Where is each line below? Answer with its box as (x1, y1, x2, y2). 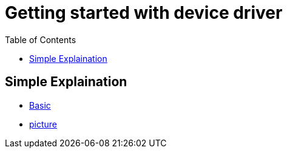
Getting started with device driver (5, 2, 283, 23)
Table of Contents (5, 34, 76, 45)
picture (29, 118, 58, 129)
